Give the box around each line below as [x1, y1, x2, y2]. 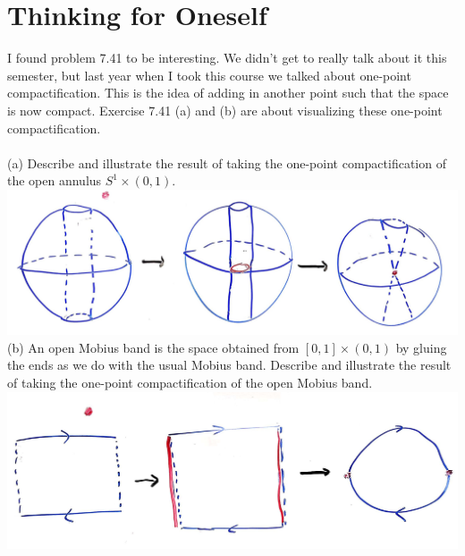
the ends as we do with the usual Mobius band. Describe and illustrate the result [7, 355, 452, 374]
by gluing [395, 338, 447, 356]
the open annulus [7, 171, 102, 190]
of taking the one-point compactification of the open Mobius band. [7, 373, 373, 392]
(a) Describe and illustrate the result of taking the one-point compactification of [7, 153, 446, 172]
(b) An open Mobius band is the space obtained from [7, 338, 300, 356]
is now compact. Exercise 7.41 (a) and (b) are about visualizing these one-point [7, 100, 443, 119]
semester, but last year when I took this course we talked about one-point [7, 65, 411, 84]
